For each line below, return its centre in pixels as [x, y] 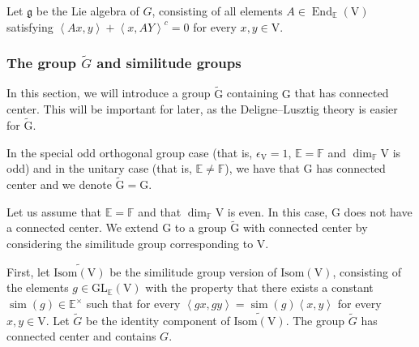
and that [160, 211]
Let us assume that [54, 211]
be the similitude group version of [193, 271]
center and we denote [59, 184]
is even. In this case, [278, 211]
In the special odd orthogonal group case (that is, [130, 152]
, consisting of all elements [217, 11]
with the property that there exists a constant [259, 287]
